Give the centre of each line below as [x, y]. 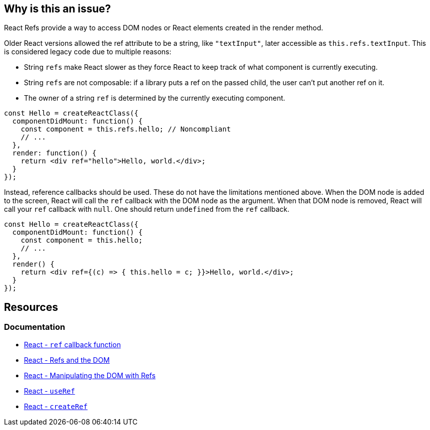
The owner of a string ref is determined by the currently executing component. [155, 98]
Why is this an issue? [58, 9]
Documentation [35, 327]
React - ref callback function [72, 344]
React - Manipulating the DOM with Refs [90, 375]
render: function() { [54, 153]
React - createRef [56, 406]
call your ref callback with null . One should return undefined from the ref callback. [147, 209]
